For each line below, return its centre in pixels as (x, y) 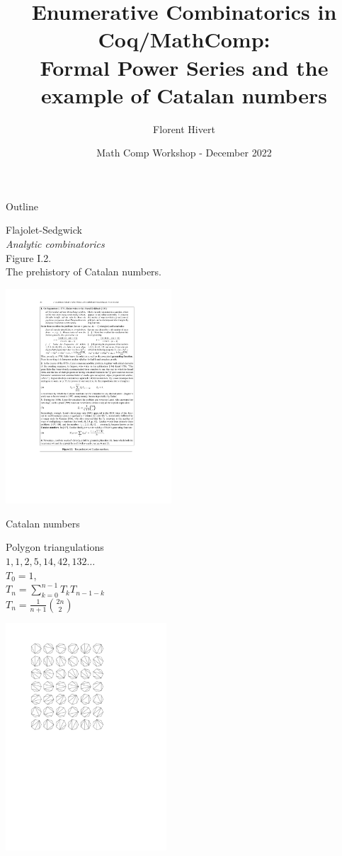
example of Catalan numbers (184, 95)
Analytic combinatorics (55, 244)
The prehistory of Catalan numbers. (84, 272)
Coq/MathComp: (184, 39)
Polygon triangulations (55, 547)
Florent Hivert (184, 129)
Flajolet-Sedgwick (44, 230)
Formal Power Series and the (184, 67)
